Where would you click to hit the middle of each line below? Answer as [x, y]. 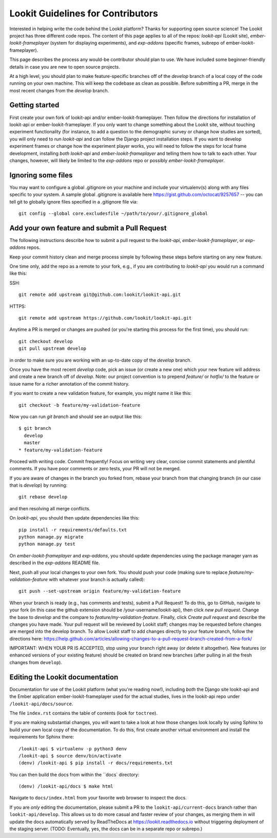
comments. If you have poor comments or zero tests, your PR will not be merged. [95, 469]
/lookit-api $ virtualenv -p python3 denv [73, 749]
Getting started [34, 105]
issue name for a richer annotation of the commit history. [70, 384]
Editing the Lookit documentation [64, 677]
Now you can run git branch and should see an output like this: [76, 416]
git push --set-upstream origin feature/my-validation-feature [100, 591]
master [32, 443]
